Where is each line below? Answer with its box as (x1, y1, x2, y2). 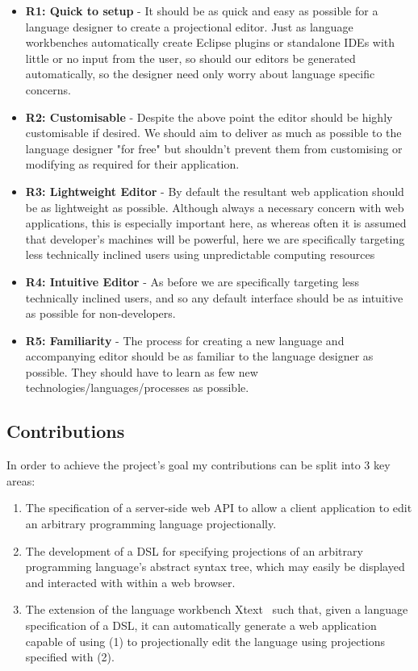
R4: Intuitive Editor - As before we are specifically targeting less (25, 273, 360, 290)
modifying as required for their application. (25, 156, 240, 173)
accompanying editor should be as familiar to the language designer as (25, 348, 374, 365)
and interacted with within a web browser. (25, 573, 236, 590)
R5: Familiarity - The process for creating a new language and (25, 331, 345, 348)
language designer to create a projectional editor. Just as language (25, 18, 353, 35)
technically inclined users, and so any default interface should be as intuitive (25, 289, 403, 306)
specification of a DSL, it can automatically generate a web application (25, 617, 377, 634)
